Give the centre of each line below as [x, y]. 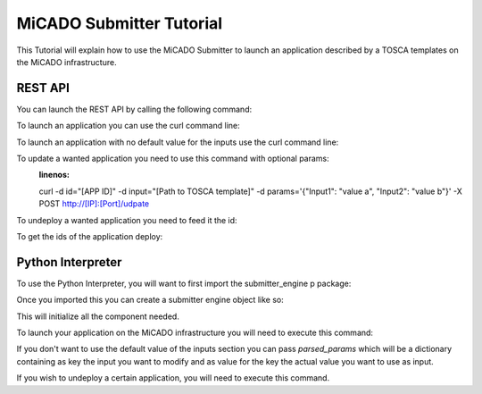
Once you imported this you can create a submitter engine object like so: [150, 300]
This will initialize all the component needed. [98, 316]
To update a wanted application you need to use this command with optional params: [173, 159]
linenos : [54, 175]
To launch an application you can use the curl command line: [128, 126]
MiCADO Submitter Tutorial [120, 23]
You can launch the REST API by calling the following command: [134, 109]
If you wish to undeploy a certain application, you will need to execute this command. [173, 378]
